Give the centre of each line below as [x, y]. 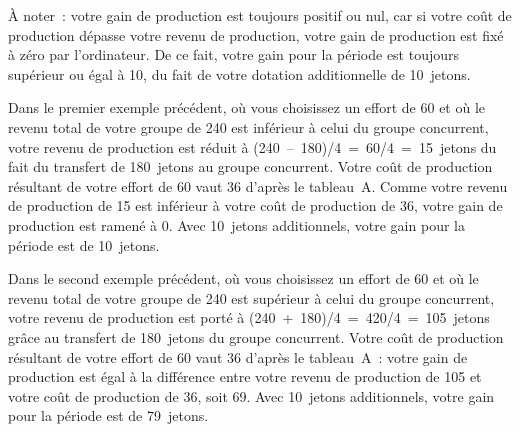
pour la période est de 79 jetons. [108, 415]
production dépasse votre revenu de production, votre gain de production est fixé [256, 34]
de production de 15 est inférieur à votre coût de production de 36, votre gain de [255, 205]
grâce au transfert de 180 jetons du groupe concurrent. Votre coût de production [256, 336]
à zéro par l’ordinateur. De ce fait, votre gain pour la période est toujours [234, 54]
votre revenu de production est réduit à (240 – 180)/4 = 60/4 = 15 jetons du [252, 146]
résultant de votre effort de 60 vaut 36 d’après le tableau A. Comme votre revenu [258, 185]
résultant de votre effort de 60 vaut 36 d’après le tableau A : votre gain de [238, 356]
